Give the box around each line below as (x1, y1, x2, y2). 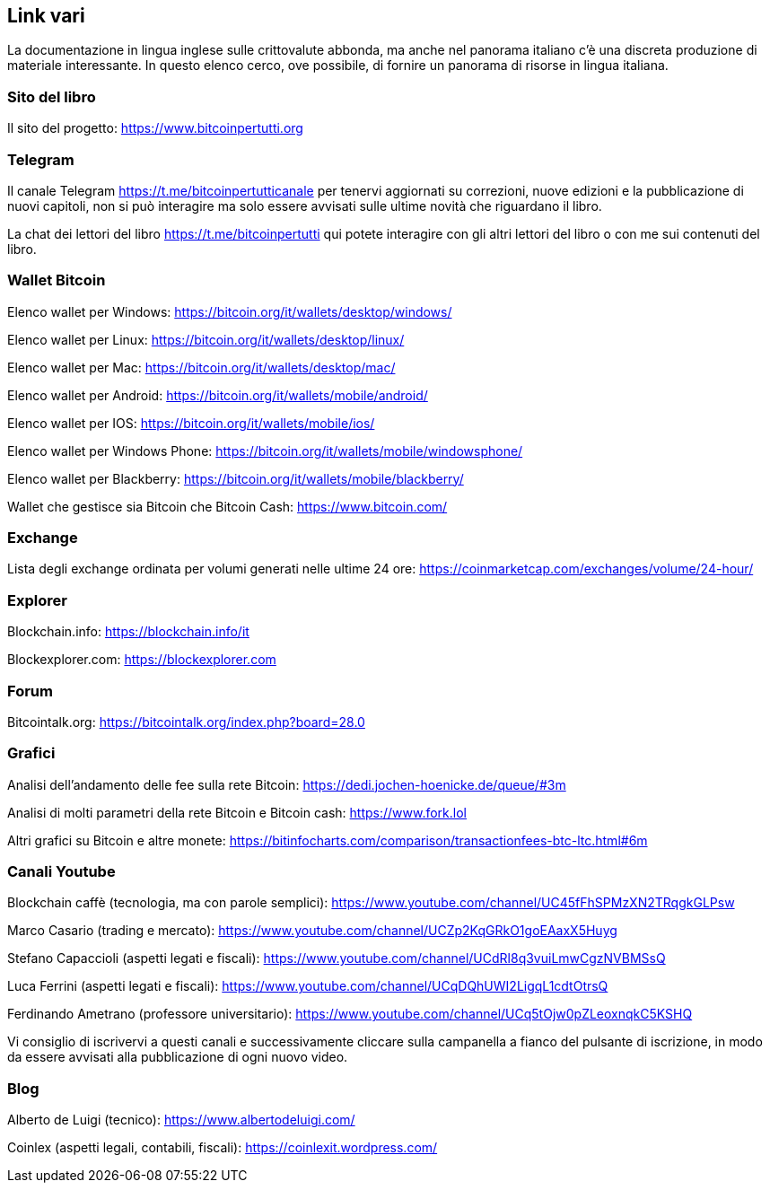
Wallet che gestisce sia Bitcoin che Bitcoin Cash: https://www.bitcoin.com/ (7, 498, 448, 514)
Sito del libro (7, 87, 96, 106)
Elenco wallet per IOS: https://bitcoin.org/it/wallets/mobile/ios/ (7, 415, 375, 431)
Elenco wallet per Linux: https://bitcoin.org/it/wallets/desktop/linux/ (7, 331, 405, 347)
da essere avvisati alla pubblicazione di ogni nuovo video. (7, 1049, 348, 1065)
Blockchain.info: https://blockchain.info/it (7, 624, 249, 640)
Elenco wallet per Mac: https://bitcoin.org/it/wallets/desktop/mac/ (7, 359, 396, 375)
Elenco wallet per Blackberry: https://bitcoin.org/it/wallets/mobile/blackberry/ (7, 470, 464, 486)
